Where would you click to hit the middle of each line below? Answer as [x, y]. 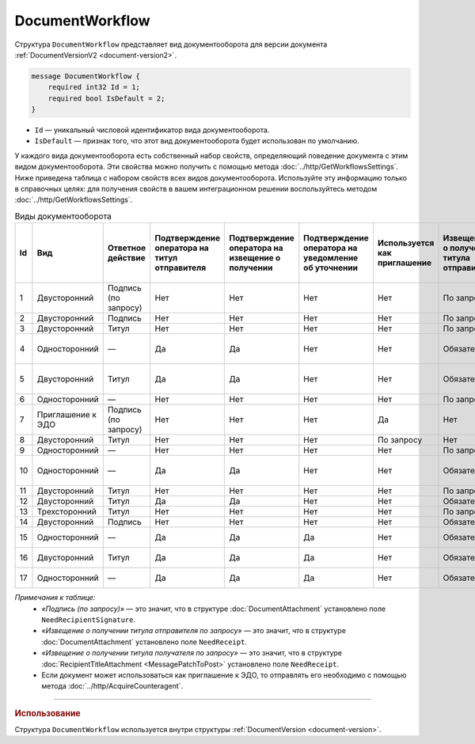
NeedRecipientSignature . [89, 619]
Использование [47, 713]
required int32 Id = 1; [94, 87]
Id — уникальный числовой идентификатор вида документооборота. [152, 130]
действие [126, 258]
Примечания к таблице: [55, 598]
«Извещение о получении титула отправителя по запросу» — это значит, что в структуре [194, 631]
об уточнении [331, 268]
